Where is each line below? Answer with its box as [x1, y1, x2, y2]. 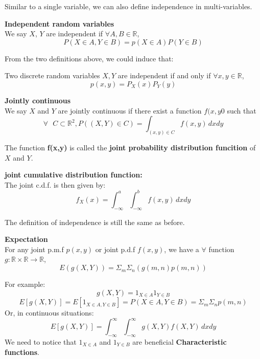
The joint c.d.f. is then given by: [5, 179, 106, 190]
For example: [5, 279, 45, 289]
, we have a [164, 243, 199, 254]
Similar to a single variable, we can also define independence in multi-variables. [5, 1, 252, 11]
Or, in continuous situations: [5, 307, 94, 318]
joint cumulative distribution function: [5, 169, 143, 180]
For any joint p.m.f [5, 243, 64, 254]
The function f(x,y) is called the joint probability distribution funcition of [5, 142, 256, 153]
